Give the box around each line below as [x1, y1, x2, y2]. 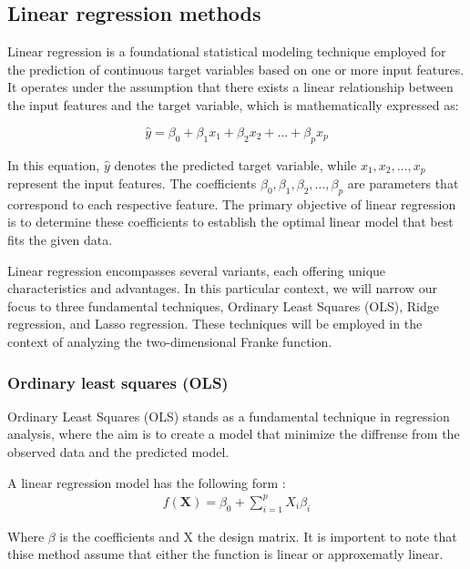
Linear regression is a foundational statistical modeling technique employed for [7, 42, 446, 61]
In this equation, [7, 155, 100, 174]
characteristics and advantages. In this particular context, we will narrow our [7, 279, 437, 298]
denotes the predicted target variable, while [114, 155, 357, 174]
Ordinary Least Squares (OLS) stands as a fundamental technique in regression [7, 406, 450, 425]
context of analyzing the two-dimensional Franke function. [7, 332, 332, 351]
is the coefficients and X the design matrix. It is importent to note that [59, 526, 457, 545]
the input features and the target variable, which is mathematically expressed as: [7, 95, 459, 114]
